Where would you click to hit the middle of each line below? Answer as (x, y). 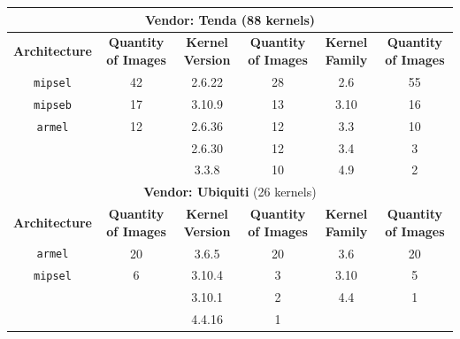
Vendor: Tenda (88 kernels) (230, 19)
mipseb (52, 105)
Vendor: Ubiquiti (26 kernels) (230, 192)
